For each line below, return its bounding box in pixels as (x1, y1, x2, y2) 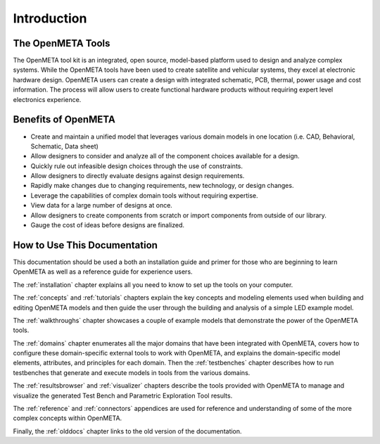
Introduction (13, 11, 87, 26)
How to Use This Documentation (13, 239, 158, 251)
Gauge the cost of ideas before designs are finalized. (30, 221, 185, 229)
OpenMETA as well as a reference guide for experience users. (13, 267, 193, 276)
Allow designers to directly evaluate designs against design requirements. (30, 172, 245, 180)
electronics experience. (13, 95, 82, 103)
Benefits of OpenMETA (13, 113, 115, 126)
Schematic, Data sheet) (30, 141, 99, 151)
